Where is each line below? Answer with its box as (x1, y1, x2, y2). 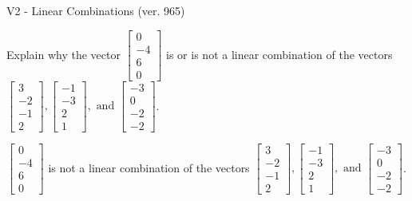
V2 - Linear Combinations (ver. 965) (6, 2, 185, 18)
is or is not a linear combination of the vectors (166, 45, 393, 62)
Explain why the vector (6, 45, 121, 62)
